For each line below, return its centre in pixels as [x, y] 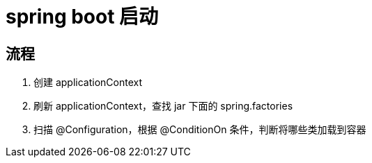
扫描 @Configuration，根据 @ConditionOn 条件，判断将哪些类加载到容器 [200, 130]
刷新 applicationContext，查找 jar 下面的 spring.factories [163, 106]
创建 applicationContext [88, 83]
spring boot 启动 [82, 17]
